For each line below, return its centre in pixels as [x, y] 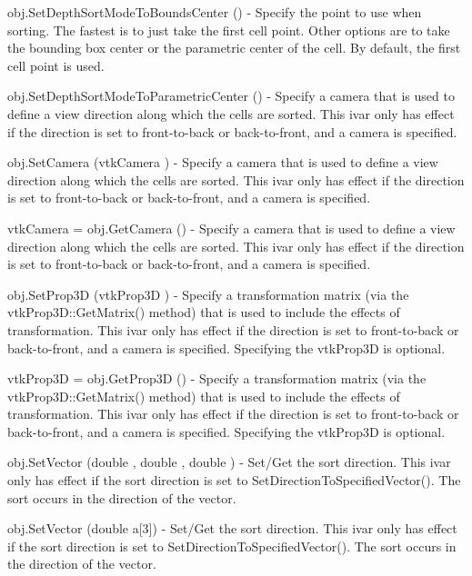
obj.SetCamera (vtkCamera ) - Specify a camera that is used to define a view [223, 162]
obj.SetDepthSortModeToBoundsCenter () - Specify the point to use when [215, 12]
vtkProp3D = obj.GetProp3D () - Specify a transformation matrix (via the [217, 378]
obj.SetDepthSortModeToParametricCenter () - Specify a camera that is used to [231, 96]
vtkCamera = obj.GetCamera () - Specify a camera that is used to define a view [231, 228]
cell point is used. [56, 65]
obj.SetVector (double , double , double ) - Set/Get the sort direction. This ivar [229, 462]
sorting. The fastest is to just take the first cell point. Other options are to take [229, 30]
